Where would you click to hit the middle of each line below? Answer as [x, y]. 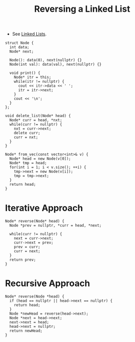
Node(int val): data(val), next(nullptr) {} [56, 65]
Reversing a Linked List [82, 9]
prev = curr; [27, 247]
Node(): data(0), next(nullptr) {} [46, 60]
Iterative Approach [44, 208]
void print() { [25, 73]
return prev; [23, 260]
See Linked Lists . [29, 34]
